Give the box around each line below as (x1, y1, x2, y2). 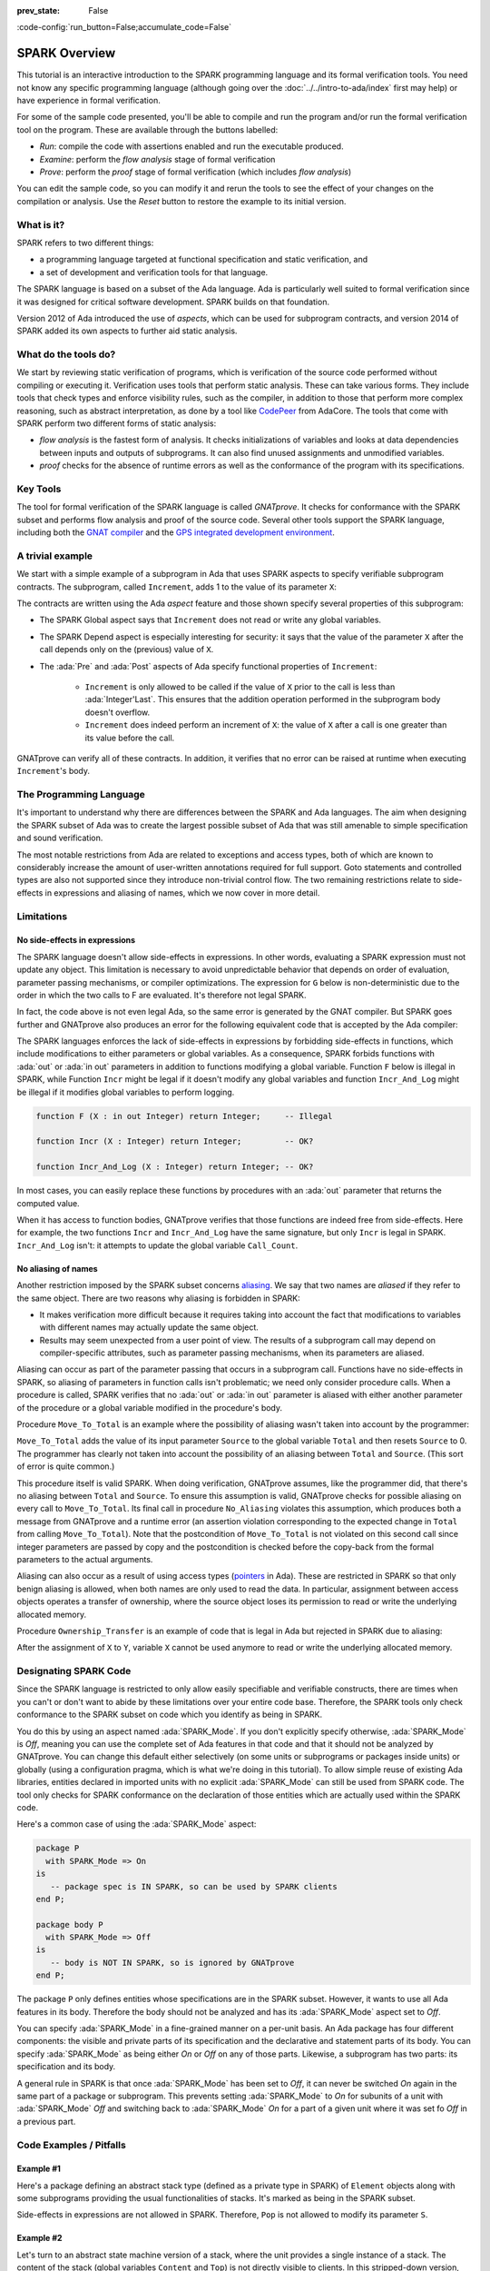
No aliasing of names (16, 1263, 99, 1274)
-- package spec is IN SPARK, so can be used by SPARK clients (50, 1881, 338, 1891)
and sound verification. (16, 832, 103, 844)
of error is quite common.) (16, 1461, 115, 1472)
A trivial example (16, 550, 93, 562)
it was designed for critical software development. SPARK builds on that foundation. (16, 296, 330, 307)
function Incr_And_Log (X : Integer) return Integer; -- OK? (35, 1162, 314, 1172)
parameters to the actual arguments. (16, 1553, 153, 1564)
